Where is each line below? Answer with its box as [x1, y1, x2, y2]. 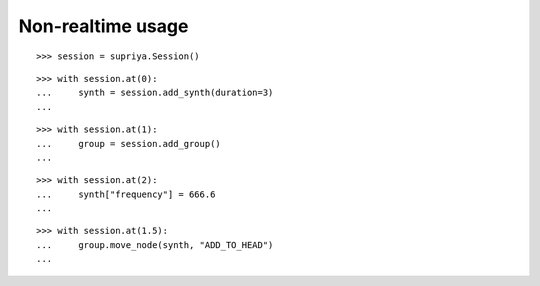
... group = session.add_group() [36, 138, 222, 149]
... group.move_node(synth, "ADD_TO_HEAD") [36, 239, 274, 250]
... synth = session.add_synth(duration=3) [36, 87, 274, 99]
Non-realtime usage [18, 15, 189, 37]
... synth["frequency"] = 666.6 [36, 188, 216, 200]
